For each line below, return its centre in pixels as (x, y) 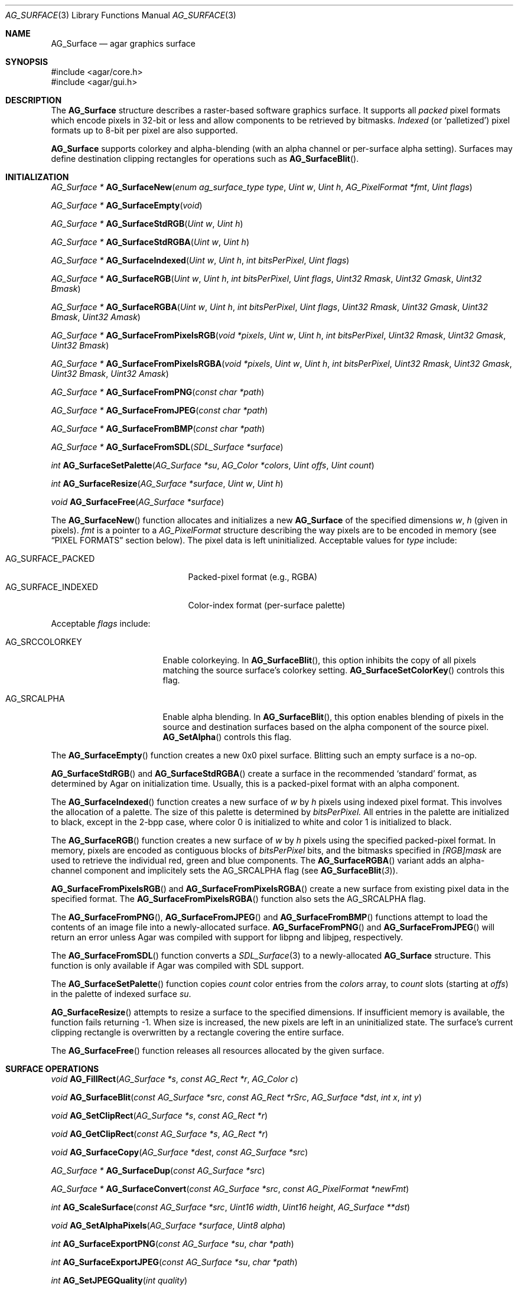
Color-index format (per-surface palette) (267, 605)
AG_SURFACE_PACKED (50, 558)
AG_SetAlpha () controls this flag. (227, 737)
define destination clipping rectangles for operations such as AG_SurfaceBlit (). (205, 159)
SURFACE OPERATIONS (52, 1069)
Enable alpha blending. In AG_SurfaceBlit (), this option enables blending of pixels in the (333, 717)
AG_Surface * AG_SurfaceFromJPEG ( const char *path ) (159, 410)
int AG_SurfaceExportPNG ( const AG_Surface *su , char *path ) (172, 1244)
